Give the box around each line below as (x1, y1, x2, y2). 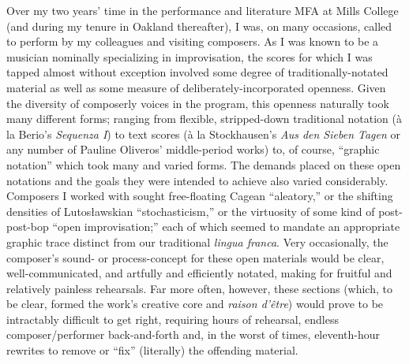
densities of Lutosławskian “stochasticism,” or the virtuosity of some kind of (6, 202, 375, 219)
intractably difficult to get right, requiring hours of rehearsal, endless (6, 310, 340, 327)
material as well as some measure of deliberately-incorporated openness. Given (6, 79, 386, 95)
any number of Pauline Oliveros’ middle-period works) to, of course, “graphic (6, 141, 380, 158)
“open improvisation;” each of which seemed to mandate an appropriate (52, 218, 400, 235)
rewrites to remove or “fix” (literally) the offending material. (6, 342, 298, 358)
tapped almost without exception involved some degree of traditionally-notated (6, 64, 388, 80)
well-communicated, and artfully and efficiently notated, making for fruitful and (6, 265, 392, 281)
